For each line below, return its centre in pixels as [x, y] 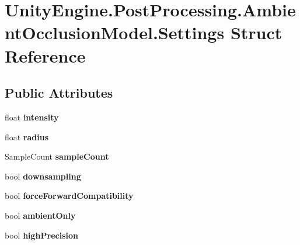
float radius [27, 137]
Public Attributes [59, 93]
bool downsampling [43, 176]
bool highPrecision [41, 235]
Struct [256, 32]
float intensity [32, 117]
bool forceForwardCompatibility [69, 196]
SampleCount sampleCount [57, 156]
